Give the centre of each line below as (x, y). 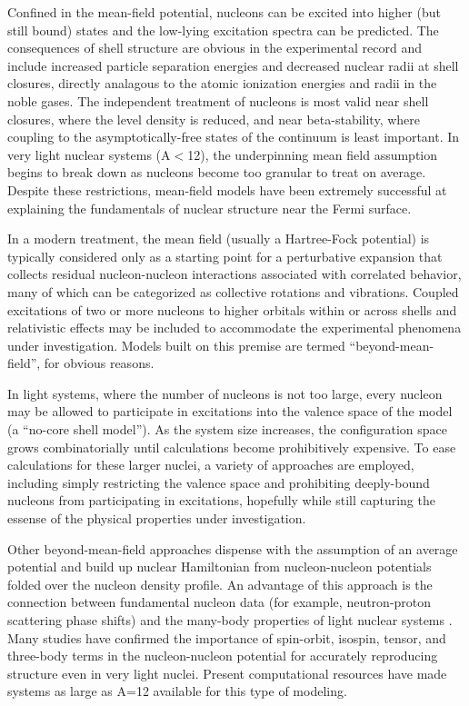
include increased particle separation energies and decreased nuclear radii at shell (233, 65)
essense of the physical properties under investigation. (157, 518)
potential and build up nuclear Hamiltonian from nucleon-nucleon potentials (220, 567)
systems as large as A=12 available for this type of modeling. (177, 691)
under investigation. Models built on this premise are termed (176, 345)
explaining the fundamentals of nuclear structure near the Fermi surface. (210, 208)
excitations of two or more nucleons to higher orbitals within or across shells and (232, 309)
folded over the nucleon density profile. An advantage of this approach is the (220, 584)
